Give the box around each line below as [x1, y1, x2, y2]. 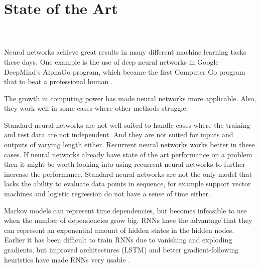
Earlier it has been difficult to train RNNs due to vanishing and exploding [4, 234, 232, 245]
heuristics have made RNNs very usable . [4, 254, 131, 264]
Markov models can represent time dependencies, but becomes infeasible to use [4, 205, 247, 215]
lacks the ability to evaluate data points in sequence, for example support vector [4, 178, 251, 189]
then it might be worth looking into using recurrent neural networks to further [4, 159, 245, 169]
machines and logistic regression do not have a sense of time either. [4, 188, 210, 199]
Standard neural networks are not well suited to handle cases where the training [4, 119, 250, 130]
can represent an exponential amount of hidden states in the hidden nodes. [4, 224, 234, 235]
